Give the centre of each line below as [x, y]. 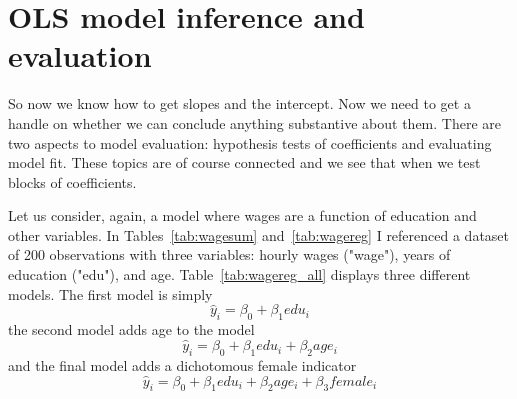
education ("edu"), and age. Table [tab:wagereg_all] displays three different [239, 274]
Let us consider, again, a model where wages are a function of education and [242, 215]
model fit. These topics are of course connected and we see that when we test [244, 162]
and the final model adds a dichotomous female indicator [182, 364]
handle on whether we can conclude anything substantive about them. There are [254, 122]
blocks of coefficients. [72, 181]
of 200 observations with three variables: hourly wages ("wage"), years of [229, 254]
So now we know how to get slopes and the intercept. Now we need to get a [239, 103]
